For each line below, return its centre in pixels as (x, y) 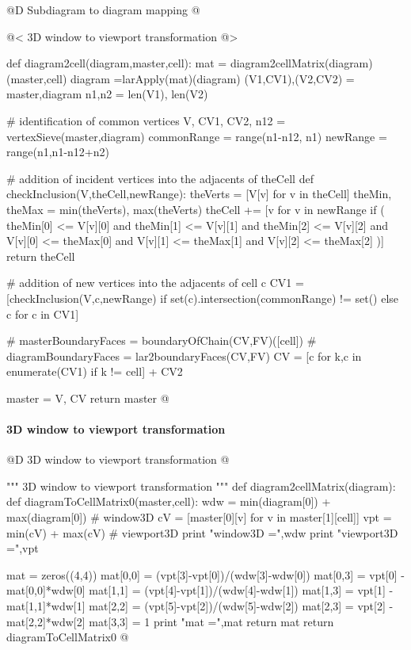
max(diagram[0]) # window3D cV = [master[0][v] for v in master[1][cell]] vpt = (199, 517)
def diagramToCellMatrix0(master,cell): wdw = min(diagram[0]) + (169, 501)
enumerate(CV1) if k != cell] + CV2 (95, 371)
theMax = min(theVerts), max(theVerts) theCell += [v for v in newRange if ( (196, 209)
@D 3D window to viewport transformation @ (118, 459)
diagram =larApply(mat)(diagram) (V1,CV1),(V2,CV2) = (212, 78)
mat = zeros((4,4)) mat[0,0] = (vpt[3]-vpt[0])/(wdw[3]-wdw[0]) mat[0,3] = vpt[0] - (205, 574)
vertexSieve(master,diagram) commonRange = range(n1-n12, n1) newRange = (197, 136)
